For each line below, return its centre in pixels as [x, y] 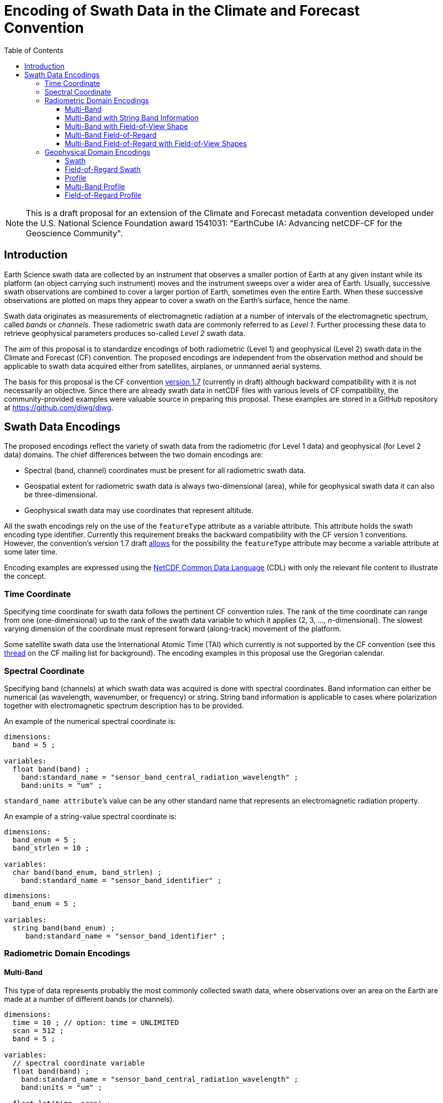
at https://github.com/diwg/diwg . [59, 407]
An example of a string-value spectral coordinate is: [90, 816]
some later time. [31, 552]
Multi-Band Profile [95, 186]
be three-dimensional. [61, 495]
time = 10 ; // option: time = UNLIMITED [96, 1022]
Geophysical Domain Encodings [98, 152]
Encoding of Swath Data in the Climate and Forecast [182, 11]
